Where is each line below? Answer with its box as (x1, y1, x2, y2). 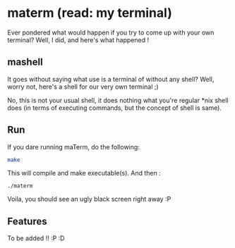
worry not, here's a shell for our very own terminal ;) (7, 82, 159, 91)
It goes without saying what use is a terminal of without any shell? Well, (7, 75, 215, 83)
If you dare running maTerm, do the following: (7, 142, 140, 151)
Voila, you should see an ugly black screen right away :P (7, 195, 171, 204)
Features (7, 215, 47, 227)
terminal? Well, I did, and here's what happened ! (7, 35, 150, 44)
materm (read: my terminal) (7, 5, 173, 21)
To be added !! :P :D (7, 234, 65, 242)
